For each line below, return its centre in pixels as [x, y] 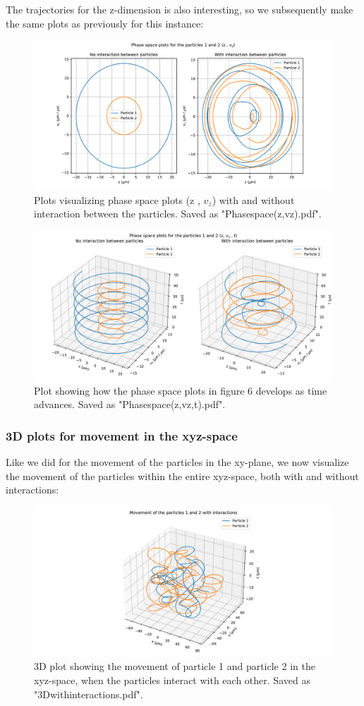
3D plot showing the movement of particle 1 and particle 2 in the [175, 666]
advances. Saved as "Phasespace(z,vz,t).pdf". [130, 404]
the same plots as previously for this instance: [105, 23]
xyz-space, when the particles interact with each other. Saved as [172, 680]
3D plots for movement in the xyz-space [122, 435]
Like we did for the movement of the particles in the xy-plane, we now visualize [177, 461]
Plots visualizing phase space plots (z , [117, 199]
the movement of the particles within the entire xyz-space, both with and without [182, 475]
